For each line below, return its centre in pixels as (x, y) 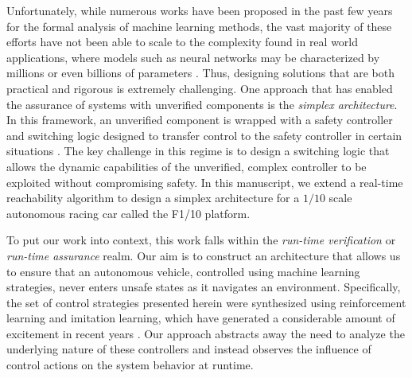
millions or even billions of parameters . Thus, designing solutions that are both (201, 73)
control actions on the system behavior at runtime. (130, 365)
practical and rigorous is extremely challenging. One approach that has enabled (200, 88)
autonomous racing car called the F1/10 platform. (128, 213)
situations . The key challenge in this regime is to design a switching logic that (198, 151)
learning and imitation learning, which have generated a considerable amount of (201, 318)
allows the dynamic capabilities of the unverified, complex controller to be (187, 166)
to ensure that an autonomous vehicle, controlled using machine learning (183, 271)
